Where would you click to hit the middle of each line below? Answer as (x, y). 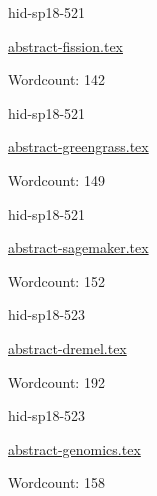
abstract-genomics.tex (74, 448)
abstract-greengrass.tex (78, 146)
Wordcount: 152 (56, 280)
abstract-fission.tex (65, 45)
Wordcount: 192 (56, 381)
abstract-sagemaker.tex (78, 247)
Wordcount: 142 (56, 79)
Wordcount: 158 (56, 482)
